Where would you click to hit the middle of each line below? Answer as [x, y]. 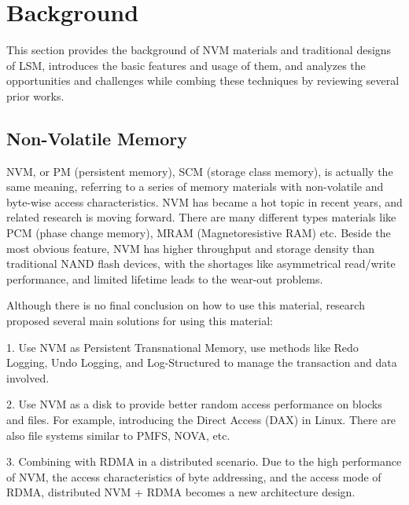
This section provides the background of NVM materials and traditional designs [199, 50]
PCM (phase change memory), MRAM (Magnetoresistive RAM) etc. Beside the [199, 233]
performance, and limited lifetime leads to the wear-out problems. [165, 278]
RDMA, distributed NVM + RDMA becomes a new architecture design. [181, 492]
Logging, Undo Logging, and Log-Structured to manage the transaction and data [202, 362]
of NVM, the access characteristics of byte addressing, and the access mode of [194, 476]
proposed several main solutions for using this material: [140, 321]
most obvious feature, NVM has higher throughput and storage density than [191, 248]
